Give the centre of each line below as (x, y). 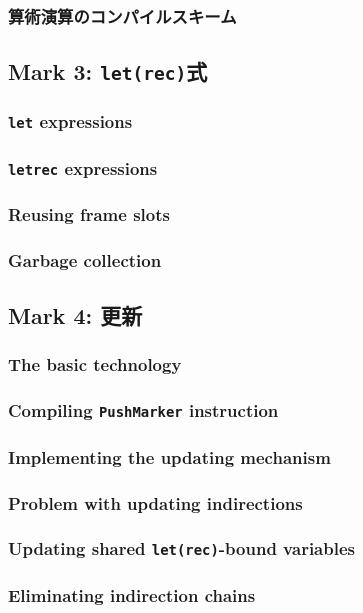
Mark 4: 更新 (75, 315)
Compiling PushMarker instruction (143, 410)
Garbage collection (85, 259)
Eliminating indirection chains (132, 594)
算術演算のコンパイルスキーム (122, 15)
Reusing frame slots (89, 213)
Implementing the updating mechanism (169, 456)
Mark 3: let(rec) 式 (108, 71)
